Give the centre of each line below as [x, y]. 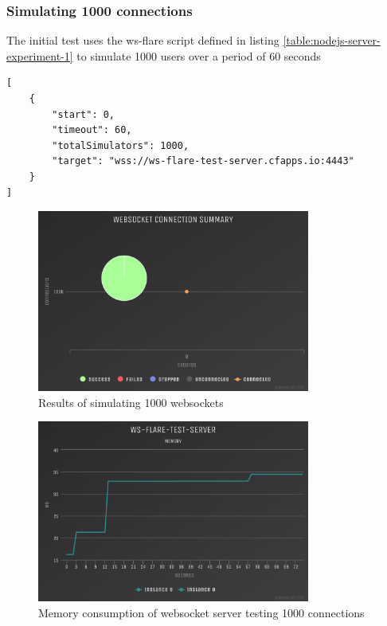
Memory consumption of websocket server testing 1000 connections [201, 612]
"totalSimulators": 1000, [121, 145]
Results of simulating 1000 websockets [131, 402]
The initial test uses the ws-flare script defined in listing [143, 40]
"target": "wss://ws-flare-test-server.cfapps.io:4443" [203, 161]
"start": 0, [84, 114]
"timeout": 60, [92, 130]
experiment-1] [40, 55]
